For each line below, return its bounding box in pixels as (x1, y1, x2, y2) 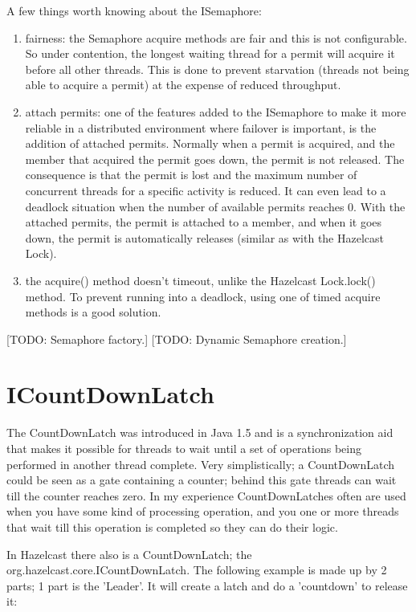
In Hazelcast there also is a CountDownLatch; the (6, 545, 252, 562)
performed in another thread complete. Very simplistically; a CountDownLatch (6, 455, 394, 472)
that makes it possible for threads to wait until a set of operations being (6, 440, 361, 456)
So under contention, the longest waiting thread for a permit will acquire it (25, 45, 395, 62)
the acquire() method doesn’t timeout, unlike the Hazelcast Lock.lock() (25, 271, 376, 288)
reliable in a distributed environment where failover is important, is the (25, 119, 377, 136)
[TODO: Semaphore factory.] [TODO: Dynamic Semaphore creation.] (6, 330, 347, 347)
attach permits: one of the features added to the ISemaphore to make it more (25, 103, 406, 120)
